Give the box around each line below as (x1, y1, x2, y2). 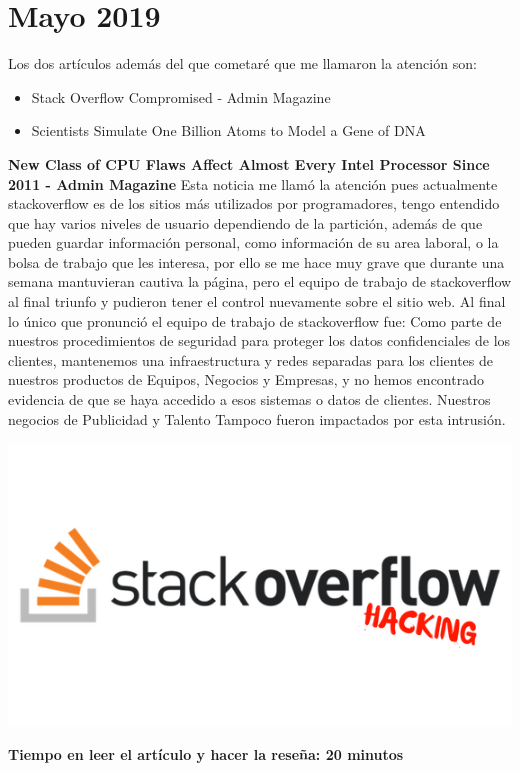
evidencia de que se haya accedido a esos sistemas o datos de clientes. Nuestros (8, 389, 491, 410)
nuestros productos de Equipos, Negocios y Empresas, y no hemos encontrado (8, 369, 484, 390)
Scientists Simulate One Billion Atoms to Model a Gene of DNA (31, 120, 426, 141)
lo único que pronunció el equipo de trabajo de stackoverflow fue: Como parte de (8, 310, 502, 331)
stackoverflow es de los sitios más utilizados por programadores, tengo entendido (8, 193, 500, 214)
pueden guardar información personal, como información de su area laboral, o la (8, 232, 499, 253)
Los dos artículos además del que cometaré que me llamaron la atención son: (8, 53, 477, 74)
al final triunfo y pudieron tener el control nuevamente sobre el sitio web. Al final (8, 291, 506, 312)
